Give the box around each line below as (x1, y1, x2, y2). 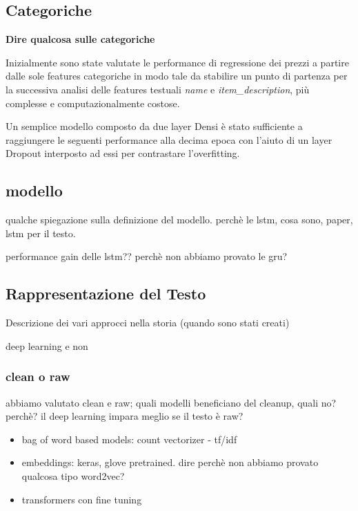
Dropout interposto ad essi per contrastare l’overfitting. (6, 146, 240, 160)
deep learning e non (6, 338, 88, 353)
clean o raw (6, 368, 70, 385)
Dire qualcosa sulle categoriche (6, 32, 155, 46)
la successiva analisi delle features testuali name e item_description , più (6, 82, 310, 96)
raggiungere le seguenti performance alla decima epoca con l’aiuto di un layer (6, 132, 332, 147)
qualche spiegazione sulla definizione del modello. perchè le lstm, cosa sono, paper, (6, 212, 353, 227)
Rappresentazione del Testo (6, 283, 206, 304)
